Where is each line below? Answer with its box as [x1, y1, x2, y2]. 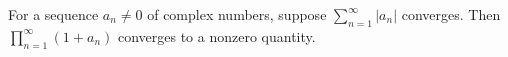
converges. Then [401, 4, 501, 24]
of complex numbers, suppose [147, 4, 327, 24]
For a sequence [8, 4, 99, 24]
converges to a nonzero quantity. [117, 25, 316, 46]
